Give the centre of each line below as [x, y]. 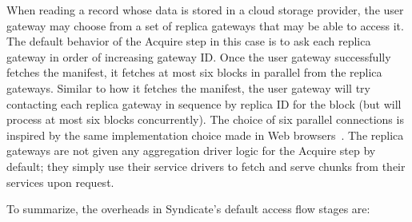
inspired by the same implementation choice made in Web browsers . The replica [205, 135]
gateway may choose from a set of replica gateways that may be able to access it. [205, 25]
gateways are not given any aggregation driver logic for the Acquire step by [191, 151]
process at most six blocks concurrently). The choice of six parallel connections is [205, 119]
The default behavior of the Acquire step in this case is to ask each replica [189, 41]
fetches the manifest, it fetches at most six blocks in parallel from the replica [194, 72]
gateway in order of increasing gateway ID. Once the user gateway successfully [199, 56]
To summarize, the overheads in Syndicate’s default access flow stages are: [188, 209]
